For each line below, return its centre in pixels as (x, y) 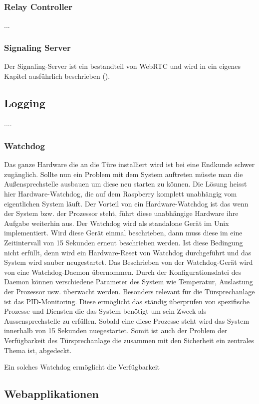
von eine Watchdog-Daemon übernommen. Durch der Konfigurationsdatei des (123, 272)
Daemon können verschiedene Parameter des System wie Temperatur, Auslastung (129, 282)
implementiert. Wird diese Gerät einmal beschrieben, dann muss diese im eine (123, 233)
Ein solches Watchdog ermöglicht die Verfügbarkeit (82, 367)
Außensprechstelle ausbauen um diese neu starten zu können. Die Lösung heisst (126, 184)
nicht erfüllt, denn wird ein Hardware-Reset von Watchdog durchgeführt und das (128, 252)
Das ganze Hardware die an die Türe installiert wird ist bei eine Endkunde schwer (129, 164)
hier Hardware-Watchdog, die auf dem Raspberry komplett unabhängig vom (121, 194)
